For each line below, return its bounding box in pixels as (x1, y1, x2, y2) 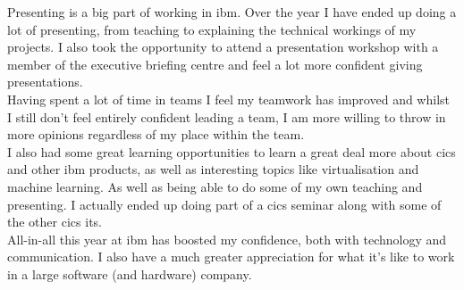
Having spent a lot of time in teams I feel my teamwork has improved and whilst (7, 89, 450, 108)
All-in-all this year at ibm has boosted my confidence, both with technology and (7, 229, 447, 248)
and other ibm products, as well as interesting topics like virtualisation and (7, 160, 419, 178)
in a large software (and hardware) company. (7, 264, 252, 283)
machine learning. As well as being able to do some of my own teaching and (7, 177, 423, 195)
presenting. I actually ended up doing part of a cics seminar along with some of (7, 195, 442, 213)
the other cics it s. (7, 212, 102, 231)
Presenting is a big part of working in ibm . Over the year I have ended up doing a (7, 3, 457, 21)
